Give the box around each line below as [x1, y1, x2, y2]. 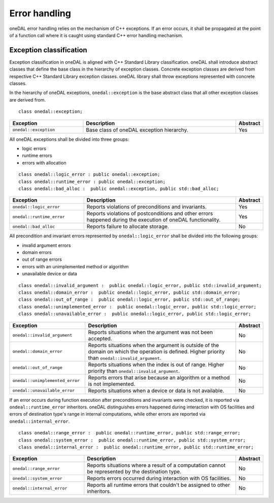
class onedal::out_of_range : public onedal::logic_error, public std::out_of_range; [18, 297, 241, 302]
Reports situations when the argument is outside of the [88, 341, 219, 349]
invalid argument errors [22, 242, 71, 248]
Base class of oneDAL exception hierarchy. [86, 126, 189, 133]
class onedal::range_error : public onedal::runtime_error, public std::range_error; [18, 430, 241, 436]
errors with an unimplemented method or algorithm [22, 263, 129, 269]
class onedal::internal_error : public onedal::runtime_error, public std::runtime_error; [18, 444, 254, 450]
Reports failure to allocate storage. [86, 223, 169, 230]
